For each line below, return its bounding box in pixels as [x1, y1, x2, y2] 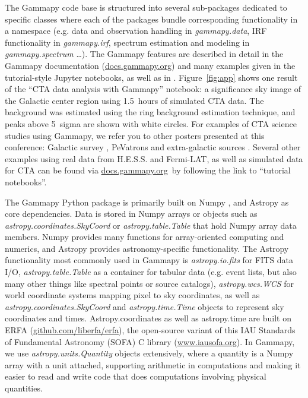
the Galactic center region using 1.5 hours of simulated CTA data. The [5, 94, 264, 106]
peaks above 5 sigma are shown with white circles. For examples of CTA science [5, 117, 297, 129]
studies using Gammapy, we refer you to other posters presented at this [5, 129, 265, 141]
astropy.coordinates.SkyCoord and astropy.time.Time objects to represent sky [5, 300, 284, 312]
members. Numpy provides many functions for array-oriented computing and [5, 230, 284, 243]
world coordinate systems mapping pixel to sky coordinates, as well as [5, 289, 260, 301]
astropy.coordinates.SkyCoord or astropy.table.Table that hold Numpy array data [5, 219, 297, 231]
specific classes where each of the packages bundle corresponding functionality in [5, 12, 298, 25]
